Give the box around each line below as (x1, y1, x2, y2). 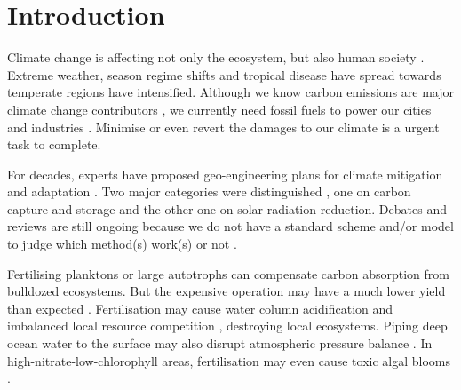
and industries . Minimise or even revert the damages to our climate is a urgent (7, 117, 440, 136)
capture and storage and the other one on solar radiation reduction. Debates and (7, 199, 447, 218)
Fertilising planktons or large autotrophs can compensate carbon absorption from (7, 264, 449, 283)
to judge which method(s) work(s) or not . (7, 235, 237, 253)
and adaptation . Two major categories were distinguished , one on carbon (7, 182, 411, 201)
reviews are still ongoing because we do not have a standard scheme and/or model (7, 217, 454, 235)
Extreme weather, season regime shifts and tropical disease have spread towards (7, 65, 441, 84)
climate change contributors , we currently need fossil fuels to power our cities (7, 99, 432, 118)
